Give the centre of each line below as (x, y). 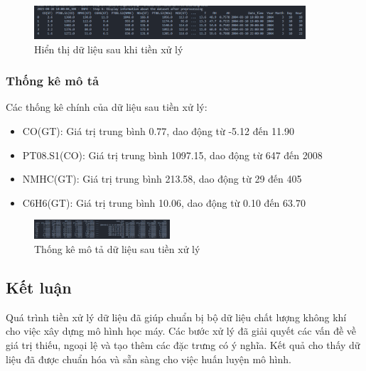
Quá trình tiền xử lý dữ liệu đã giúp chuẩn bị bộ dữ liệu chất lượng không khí (176, 317)
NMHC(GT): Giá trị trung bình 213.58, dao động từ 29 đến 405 (162, 179)
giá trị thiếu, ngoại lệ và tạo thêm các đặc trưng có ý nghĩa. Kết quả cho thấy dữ (183, 344)
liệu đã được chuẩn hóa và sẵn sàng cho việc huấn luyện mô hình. (149, 359)
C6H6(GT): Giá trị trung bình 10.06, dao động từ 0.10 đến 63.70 (164, 202)
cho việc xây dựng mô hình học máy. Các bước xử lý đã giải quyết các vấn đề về (181, 331)
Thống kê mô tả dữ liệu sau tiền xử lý (117, 248)
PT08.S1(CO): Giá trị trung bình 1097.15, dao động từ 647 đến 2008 (172, 155)
